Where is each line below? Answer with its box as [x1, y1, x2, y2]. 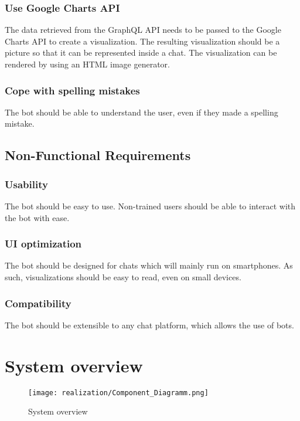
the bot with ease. [5, 211, 70, 223]
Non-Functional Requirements [5, 146, 191, 164]
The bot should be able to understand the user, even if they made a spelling [5, 106, 278, 118]
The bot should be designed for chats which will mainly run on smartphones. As [5, 259, 293, 271]
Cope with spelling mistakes [5, 83, 140, 97]
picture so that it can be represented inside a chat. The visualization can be [5, 46, 277, 59]
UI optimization [5, 236, 82, 251]
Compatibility [5, 296, 71, 310]
